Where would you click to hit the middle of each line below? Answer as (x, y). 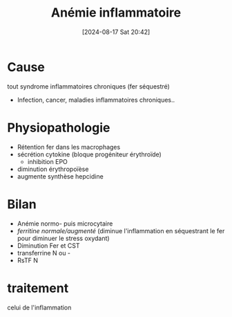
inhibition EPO (47, 161)
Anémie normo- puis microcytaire (65, 224)
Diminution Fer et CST (49, 245)
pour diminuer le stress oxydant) (63, 238)
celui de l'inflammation (39, 307)
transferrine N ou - (44, 253)
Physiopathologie (59, 128)
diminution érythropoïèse (53, 169)
